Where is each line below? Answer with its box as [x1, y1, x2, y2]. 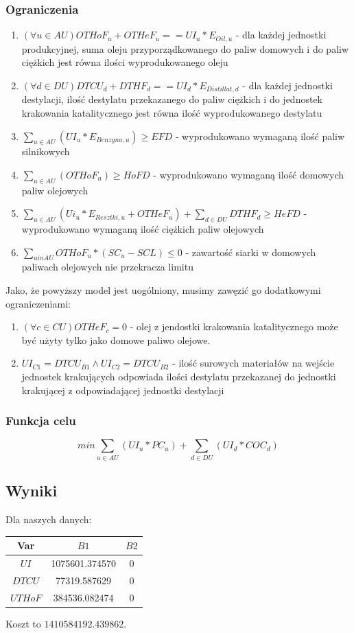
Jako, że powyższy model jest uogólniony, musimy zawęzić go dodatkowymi [5, 283, 321, 297]
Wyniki [5, 480, 58, 501]
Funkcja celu [5, 412, 76, 429]
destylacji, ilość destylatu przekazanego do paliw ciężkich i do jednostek [21, 92, 323, 106]
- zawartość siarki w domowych [185, 244, 316, 259]
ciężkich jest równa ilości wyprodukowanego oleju [21, 55, 228, 69]
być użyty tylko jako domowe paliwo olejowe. [21, 332, 211, 347]
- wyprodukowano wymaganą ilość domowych [153, 167, 344, 181]
